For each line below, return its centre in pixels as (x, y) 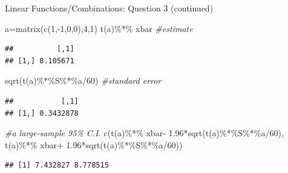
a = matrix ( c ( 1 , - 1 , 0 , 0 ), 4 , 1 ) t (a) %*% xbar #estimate (99, 28)
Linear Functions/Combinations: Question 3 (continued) (109, 8)
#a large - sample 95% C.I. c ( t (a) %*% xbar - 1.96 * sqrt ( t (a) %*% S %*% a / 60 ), (144, 133)
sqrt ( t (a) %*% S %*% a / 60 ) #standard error (83, 80)
